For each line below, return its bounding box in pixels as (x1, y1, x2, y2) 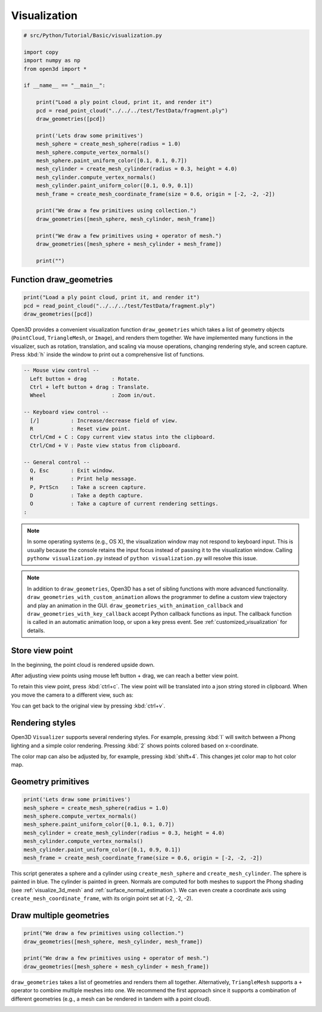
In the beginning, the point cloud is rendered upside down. (11, 661, 155, 668)
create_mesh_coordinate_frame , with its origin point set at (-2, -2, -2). (11, 895, 193, 902)
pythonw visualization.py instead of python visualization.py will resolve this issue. (27, 555, 258, 561)
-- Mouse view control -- (23, 367, 100, 374)
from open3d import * (23, 66, 87, 72)
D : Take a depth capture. (30, 492, 143, 499)
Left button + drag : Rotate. (30, 375, 140, 382)
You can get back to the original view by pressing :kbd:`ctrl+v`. (11, 702, 166, 709)
